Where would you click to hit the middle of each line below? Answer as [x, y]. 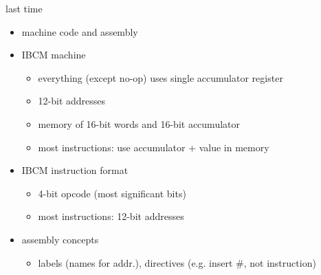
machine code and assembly [80, 31]
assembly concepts [60, 239]
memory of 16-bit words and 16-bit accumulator [139, 123]
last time [24, 8]
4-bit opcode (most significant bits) [112, 193]
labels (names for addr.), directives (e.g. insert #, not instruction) [177, 262]
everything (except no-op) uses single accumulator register [160, 77]
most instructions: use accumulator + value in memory [154, 147]
